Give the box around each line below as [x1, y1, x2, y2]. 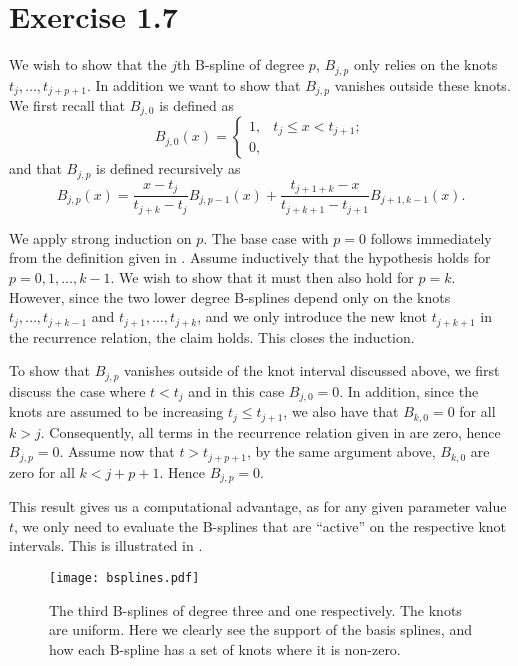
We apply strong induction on [9, 227, 192, 248]
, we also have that [283, 401, 399, 422]
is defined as [159, 95, 234, 116]
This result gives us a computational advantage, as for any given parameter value [9, 496, 507, 517]
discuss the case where [9, 380, 146, 401]
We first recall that [9, 95, 126, 116]
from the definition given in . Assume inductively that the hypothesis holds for [9, 247, 491, 268]
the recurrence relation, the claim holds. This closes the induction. [9, 326, 415, 347]
